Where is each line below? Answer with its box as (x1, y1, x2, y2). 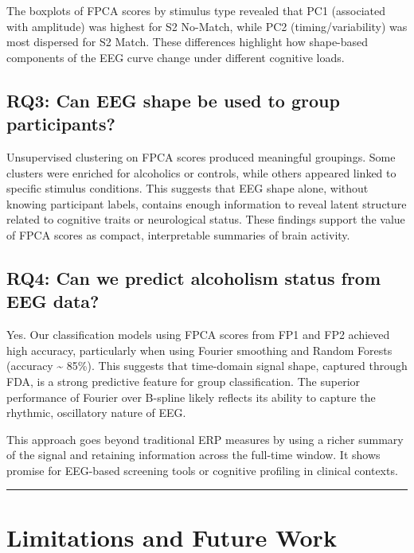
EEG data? (6, 289, 100, 313)
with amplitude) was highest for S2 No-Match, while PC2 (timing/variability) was (6, 18, 408, 34)
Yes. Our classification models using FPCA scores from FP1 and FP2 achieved (6, 326, 390, 343)
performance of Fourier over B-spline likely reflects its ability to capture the (6, 388, 376, 405)
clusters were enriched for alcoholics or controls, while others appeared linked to (6, 164, 396, 181)
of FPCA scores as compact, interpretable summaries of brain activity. (6, 226, 350, 243)
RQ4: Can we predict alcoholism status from (6, 265, 381, 290)
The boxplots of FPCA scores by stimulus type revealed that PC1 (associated (6, 2, 385, 18)
